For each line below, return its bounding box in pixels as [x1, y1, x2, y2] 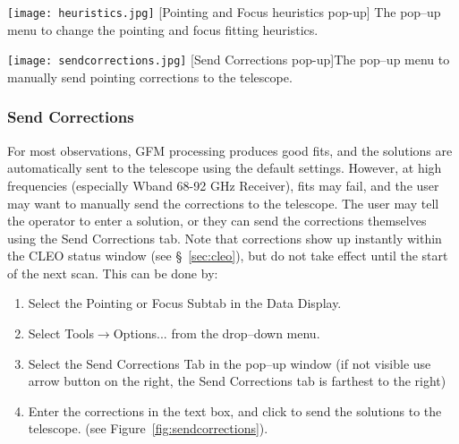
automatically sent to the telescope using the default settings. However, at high [7, 158, 442, 177]
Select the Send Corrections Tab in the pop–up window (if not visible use [28, 354, 431, 372]
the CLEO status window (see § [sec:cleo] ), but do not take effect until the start [7, 246, 448, 265]
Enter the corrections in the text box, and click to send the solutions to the [28, 401, 442, 420]
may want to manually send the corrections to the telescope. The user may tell [7, 193, 439, 212]
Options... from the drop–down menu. [113, 324, 320, 343]
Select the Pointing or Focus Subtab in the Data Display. [28, 294, 342, 312]
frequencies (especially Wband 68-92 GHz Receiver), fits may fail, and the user [7, 175, 439, 194]
